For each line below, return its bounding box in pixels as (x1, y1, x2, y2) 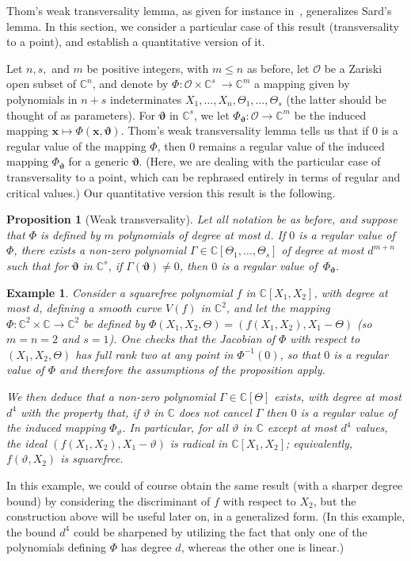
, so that (280, 345, 321, 362)
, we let (193, 106, 230, 123)
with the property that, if (20, 403, 139, 420)
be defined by (83, 315, 145, 331)
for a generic (68, 153, 129, 170)
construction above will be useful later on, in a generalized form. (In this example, (6, 508, 405, 525)
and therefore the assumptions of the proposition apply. (59, 361, 325, 378)
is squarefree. (60, 450, 124, 467)
